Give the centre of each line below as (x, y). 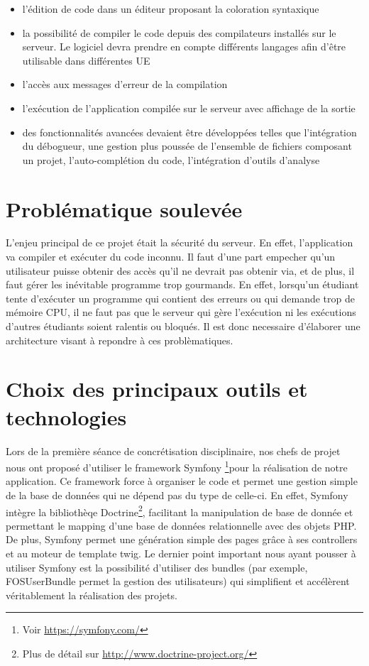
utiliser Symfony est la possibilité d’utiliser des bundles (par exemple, (157, 567)
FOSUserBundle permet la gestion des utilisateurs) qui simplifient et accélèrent (178, 581)
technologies (66, 416)
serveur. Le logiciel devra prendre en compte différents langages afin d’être (184, 47)
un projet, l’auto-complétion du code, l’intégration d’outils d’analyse (171, 159)
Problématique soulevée (124, 208)
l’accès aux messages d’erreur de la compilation (125, 84)
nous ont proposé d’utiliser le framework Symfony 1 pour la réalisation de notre (177, 466)
